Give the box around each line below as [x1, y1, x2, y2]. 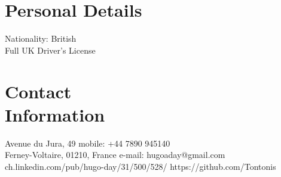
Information [5, 102, 105, 126]
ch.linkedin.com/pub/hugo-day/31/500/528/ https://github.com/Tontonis [5, 160, 276, 172]
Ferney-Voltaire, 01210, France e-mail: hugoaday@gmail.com [5, 148, 225, 161]
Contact [5, 79, 72, 103]
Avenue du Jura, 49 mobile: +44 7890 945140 [5, 136, 170, 149]
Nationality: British [5, 32, 77, 45]
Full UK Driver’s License [5, 44, 96, 56]
